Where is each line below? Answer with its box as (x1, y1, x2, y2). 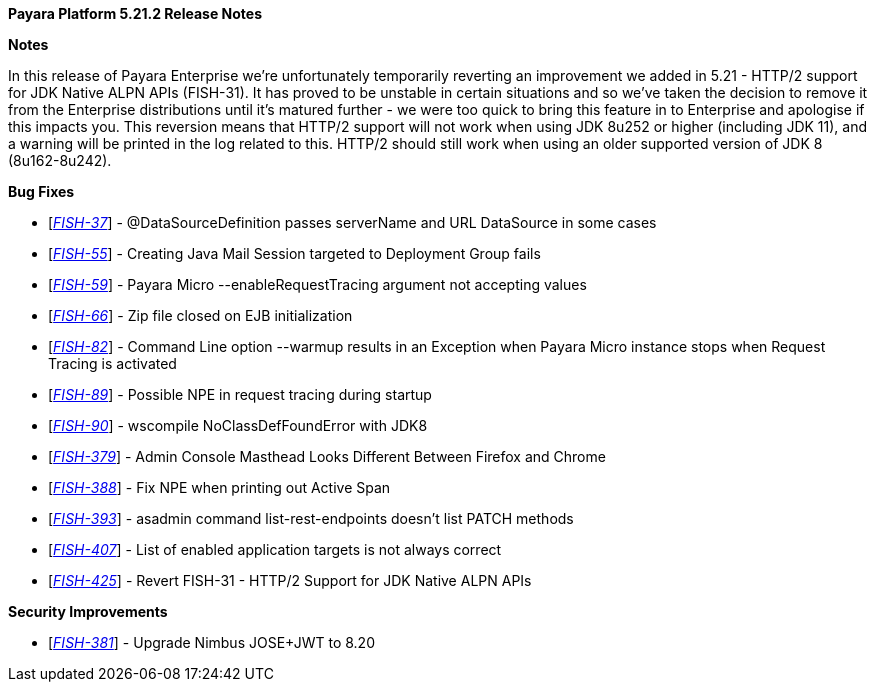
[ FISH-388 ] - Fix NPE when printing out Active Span (48, 479, 391, 496)
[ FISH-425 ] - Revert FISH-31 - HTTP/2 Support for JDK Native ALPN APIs (48, 572, 532, 589)
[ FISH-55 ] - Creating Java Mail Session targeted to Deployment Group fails (48, 245, 541, 262)
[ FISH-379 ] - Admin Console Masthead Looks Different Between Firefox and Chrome (48, 448, 606, 465)
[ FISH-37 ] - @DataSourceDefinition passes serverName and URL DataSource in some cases (48, 214, 657, 231)
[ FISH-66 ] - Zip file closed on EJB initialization (48, 307, 353, 324)
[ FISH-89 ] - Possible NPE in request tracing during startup (48, 386, 432, 403)
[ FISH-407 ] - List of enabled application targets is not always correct (48, 541, 502, 558)
